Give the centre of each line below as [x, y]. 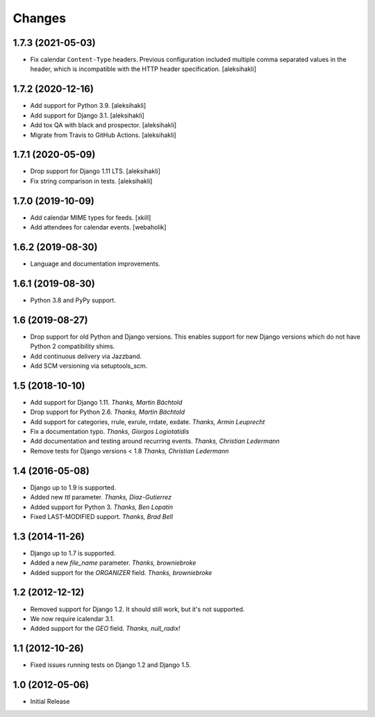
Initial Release [50, 702]
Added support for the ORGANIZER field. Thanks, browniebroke [121, 572]
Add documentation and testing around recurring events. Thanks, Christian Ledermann [155, 441]
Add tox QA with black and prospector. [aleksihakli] [103, 125]
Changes [39, 18]
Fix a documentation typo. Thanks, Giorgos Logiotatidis [110, 432]
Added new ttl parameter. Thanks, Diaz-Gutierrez [101, 497]
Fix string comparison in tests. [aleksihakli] [91, 181]
